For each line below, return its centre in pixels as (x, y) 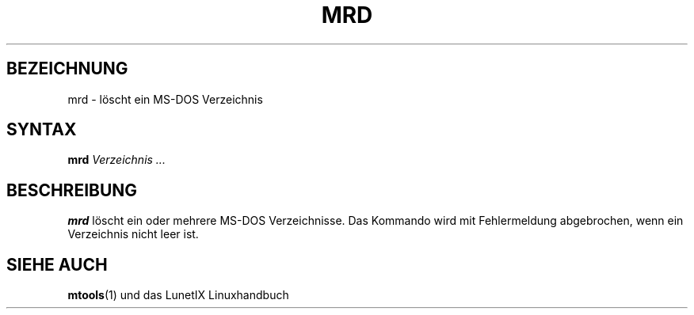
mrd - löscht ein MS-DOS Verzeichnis (165, 99)
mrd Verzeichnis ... (116, 160)
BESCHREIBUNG (72, 190)
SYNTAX (42, 130)
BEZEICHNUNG (67, 69)
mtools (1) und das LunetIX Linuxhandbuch (178, 295)
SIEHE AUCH (57, 264)
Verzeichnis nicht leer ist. (133, 234)
